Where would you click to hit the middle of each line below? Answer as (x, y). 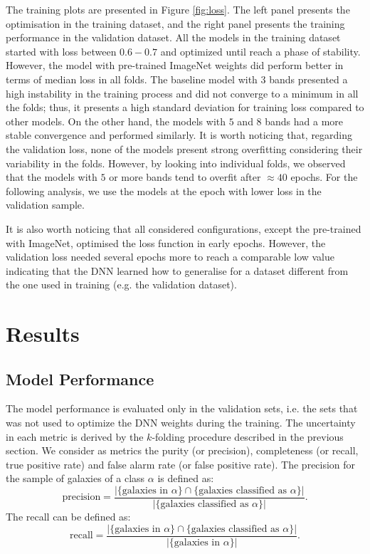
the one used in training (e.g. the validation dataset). (121, 284)
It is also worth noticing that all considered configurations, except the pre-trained (184, 228)
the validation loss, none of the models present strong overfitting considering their (184, 148)
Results (43, 334)
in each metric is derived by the (75, 436)
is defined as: (186, 478)
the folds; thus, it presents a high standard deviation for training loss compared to (185, 107)
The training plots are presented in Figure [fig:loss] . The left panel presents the (178, 9)
